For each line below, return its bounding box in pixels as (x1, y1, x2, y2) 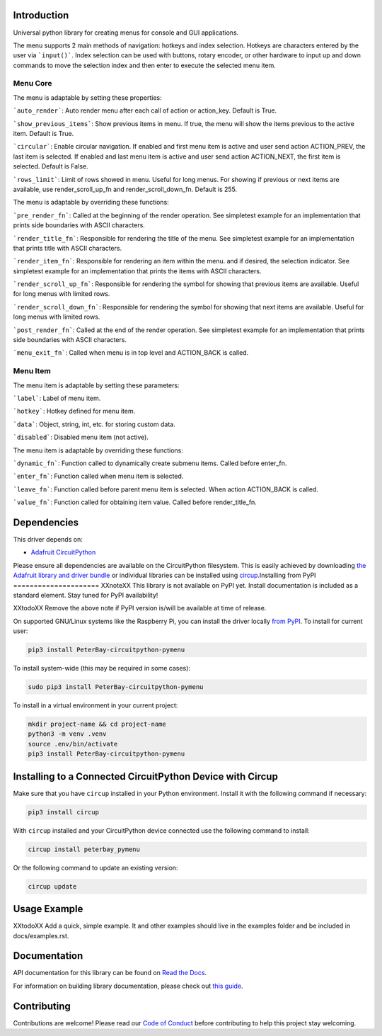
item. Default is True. (13, 130, 74, 137)
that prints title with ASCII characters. (13, 244, 122, 252)
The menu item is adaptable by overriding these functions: (13, 446, 184, 455)
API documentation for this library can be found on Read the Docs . (13, 969, 207, 977)
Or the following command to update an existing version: (13, 863, 178, 872)
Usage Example (13, 903, 83, 915)
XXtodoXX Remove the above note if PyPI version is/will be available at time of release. (13, 604, 267, 613)
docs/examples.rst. (13, 931, 69, 940)
